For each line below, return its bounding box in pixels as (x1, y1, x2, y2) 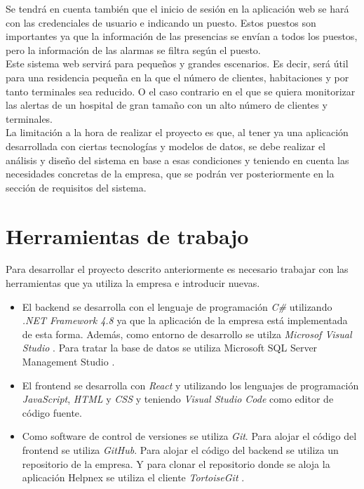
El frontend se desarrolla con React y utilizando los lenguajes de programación (22, 377, 359, 392)
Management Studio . (22, 354, 115, 368)
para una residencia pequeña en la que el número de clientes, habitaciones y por (6, 69, 349, 84)
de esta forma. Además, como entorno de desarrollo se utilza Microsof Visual (22, 326, 352, 341)
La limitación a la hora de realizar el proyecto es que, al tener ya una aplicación (6, 125, 349, 140)
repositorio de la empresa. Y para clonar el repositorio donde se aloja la (22, 456, 330, 471)
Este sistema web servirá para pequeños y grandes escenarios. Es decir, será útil (6, 56, 349, 71)
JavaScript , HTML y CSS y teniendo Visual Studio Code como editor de (22, 391, 334, 406)
